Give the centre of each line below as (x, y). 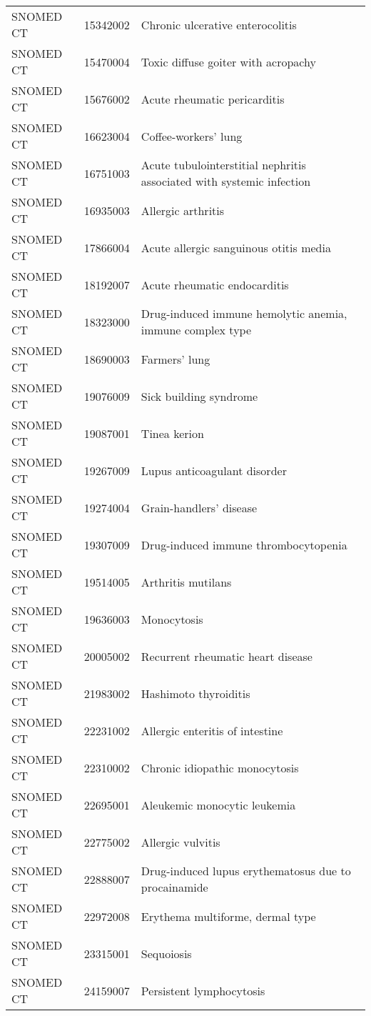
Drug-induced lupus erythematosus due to (246, 871)
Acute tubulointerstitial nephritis (223, 165)
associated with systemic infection (226, 181)
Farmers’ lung (176, 359)
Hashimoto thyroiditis (195, 693)
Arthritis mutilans (186, 582)
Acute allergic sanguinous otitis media (236, 247)
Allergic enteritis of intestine (212, 730)
